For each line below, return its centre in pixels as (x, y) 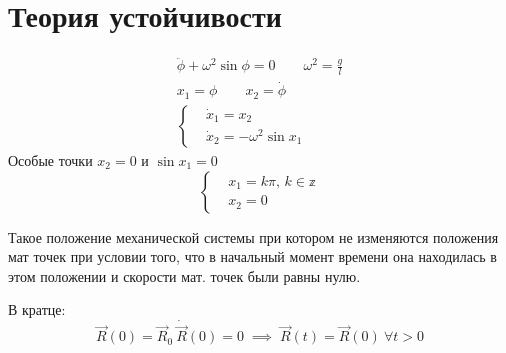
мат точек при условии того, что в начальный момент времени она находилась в (252, 256)
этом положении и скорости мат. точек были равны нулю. (184, 275)
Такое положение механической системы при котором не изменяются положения (253, 236)
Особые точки (50, 159)
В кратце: (37, 309)
